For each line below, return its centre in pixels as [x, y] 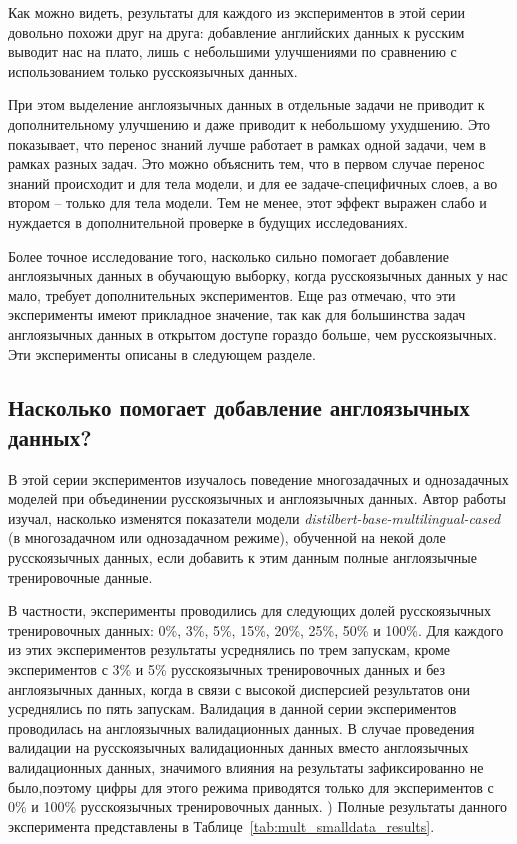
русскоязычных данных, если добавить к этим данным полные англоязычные [242, 557]
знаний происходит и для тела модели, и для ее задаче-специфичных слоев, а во [253, 182]
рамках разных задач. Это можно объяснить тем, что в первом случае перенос [246, 163]
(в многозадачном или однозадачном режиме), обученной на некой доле [227, 537]
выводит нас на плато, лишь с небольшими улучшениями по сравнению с [232, 51]
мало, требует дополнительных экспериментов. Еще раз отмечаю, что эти [232, 294]
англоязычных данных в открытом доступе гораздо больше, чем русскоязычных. [252, 333]
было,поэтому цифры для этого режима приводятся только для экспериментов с [251, 786]
